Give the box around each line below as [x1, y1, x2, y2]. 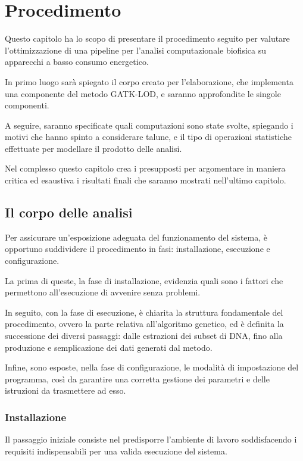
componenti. [5, 99, 49, 111]
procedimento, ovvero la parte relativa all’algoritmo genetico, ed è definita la [5, 317, 284, 330]
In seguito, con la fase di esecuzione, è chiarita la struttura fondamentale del [5, 306, 283, 318]
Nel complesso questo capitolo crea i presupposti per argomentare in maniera [5, 162, 286, 175]
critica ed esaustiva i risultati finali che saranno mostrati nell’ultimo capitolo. [5, 174, 286, 186]
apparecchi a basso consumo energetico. [5, 55, 149, 68]
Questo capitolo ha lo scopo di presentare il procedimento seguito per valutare [5, 32, 290, 45]
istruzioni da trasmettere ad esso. [5, 384, 126, 397]
